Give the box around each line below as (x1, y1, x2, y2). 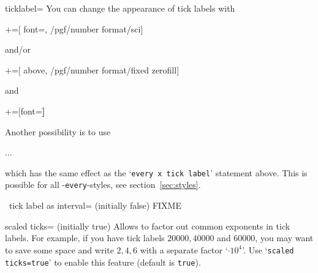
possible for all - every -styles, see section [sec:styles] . (5, 178, 201, 191)
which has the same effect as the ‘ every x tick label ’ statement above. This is (5, 166, 308, 179)
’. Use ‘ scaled (242, 243, 294, 256)
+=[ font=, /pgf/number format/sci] (5, 22, 143, 35)
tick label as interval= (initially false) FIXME (9, 199, 181, 212)
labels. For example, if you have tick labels (5, 231, 165, 244)
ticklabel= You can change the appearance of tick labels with (5, 2, 235, 14)
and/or (5, 43, 31, 56)
